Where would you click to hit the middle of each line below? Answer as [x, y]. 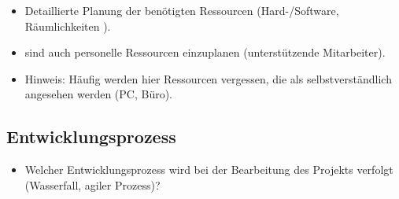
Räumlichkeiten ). [68, 26]
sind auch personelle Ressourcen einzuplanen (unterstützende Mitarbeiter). [205, 52]
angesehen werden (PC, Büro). [99, 94]
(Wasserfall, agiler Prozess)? [92, 184]
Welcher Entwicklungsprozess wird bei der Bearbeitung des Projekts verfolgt [209, 170]
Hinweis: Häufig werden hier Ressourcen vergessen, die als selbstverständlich [208, 78]
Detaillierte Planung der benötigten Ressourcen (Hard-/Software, [182, 10]
